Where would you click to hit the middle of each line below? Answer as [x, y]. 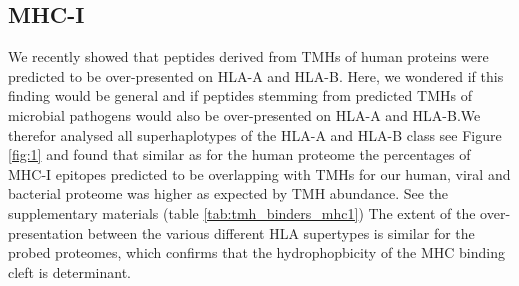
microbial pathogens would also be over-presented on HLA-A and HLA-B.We [244, 114]
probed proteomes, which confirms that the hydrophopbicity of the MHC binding [256, 252]
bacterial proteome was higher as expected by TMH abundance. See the [228, 193]
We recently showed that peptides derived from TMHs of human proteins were [248, 56]
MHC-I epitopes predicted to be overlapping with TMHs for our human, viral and [259, 173]
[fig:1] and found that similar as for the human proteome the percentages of [239, 154]
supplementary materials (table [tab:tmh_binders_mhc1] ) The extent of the [242, 212]
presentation [46, 232]
